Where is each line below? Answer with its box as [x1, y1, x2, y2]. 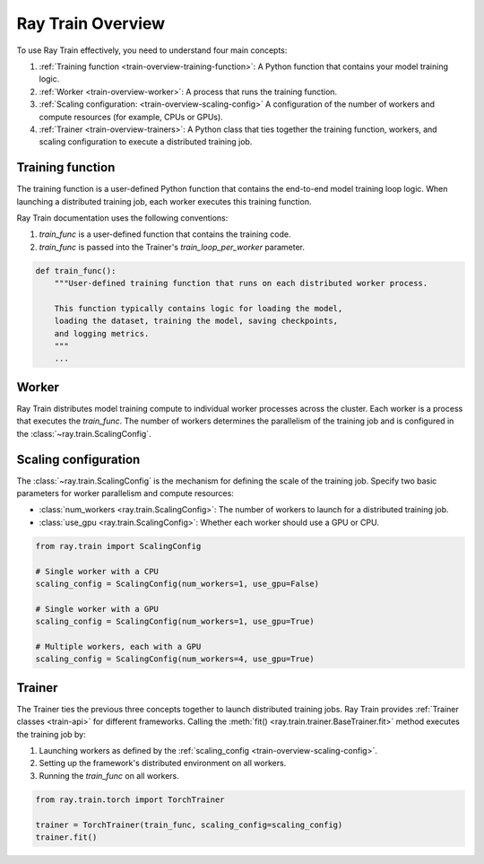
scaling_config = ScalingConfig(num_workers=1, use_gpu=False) [35, 579, 320, 589]
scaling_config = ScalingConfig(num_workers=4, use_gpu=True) [35, 654, 315, 664]
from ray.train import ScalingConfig [35, 541, 202, 551]
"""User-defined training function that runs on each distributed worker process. [54, 278, 428, 289]
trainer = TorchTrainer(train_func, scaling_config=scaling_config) [35, 819, 343, 830]
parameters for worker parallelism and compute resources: [16, 488, 235, 499]
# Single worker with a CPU [35, 566, 159, 576]
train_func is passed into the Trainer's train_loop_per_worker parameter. [39, 241, 305, 252]
